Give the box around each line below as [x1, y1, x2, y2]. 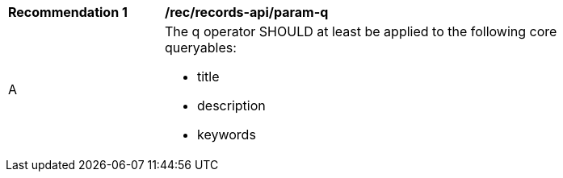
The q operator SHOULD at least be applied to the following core [165, 23, 557, 39]
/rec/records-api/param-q [165, 4, 329, 20]
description [197, 97, 266, 114]
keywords [197, 126, 256, 143]
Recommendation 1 [8, 4, 128, 20]
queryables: [165, 39, 237, 56]
